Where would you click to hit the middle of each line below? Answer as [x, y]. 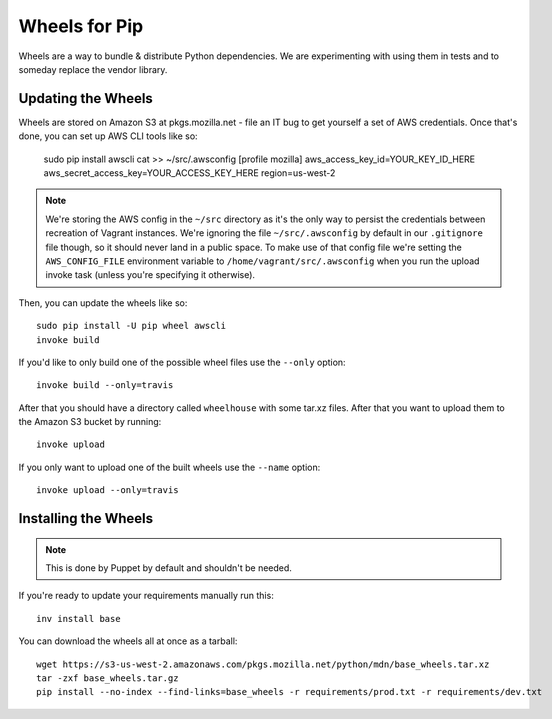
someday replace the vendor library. [93, 69]
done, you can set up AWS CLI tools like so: [108, 136]
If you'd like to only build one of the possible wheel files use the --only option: [182, 362]
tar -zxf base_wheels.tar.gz [107, 678]
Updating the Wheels [86, 98]
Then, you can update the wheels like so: [103, 302]
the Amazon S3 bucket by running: [90, 422]
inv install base [78, 618]
